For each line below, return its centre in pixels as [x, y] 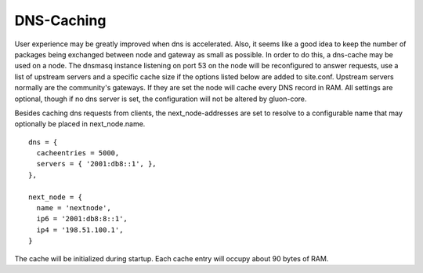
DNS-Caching [60, 20]
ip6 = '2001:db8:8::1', [82, 219]
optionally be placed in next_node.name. [80, 124]
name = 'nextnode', [74, 208]
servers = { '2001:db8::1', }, [96, 164]
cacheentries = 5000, [78, 153]
